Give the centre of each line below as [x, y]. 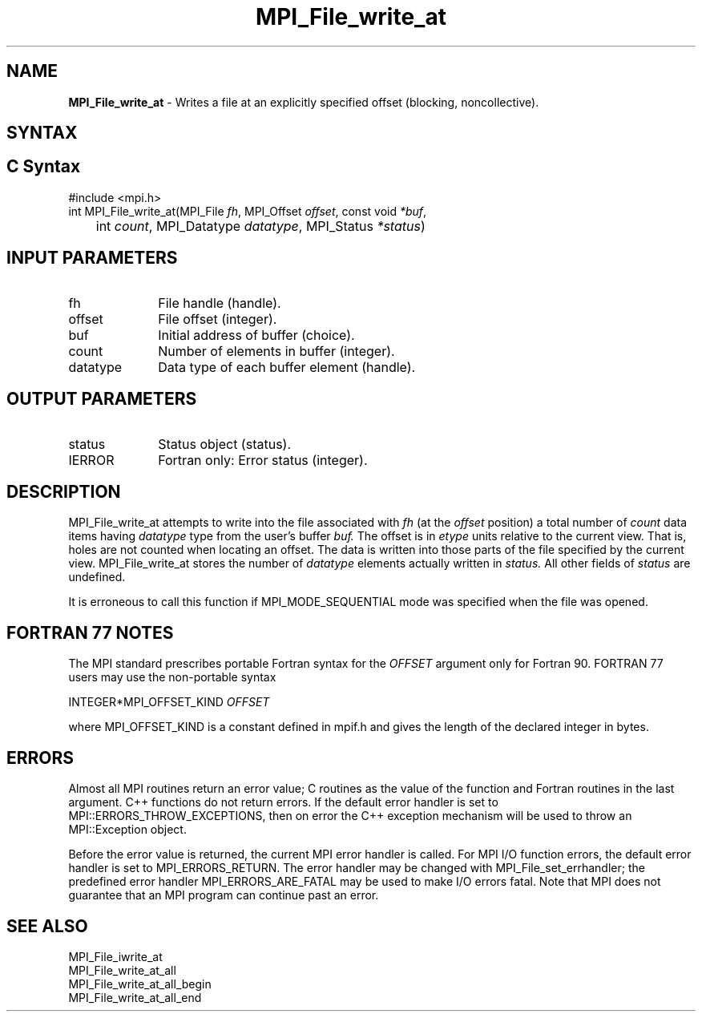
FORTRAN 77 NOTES [90, 632]
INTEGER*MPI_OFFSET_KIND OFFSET [169, 702]
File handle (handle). [220, 303]
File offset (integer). [218, 319]
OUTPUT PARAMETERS [102, 399]
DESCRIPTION [64, 491]
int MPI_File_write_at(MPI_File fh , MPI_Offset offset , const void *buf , [248, 211]
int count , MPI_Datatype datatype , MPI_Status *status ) [260, 226]
